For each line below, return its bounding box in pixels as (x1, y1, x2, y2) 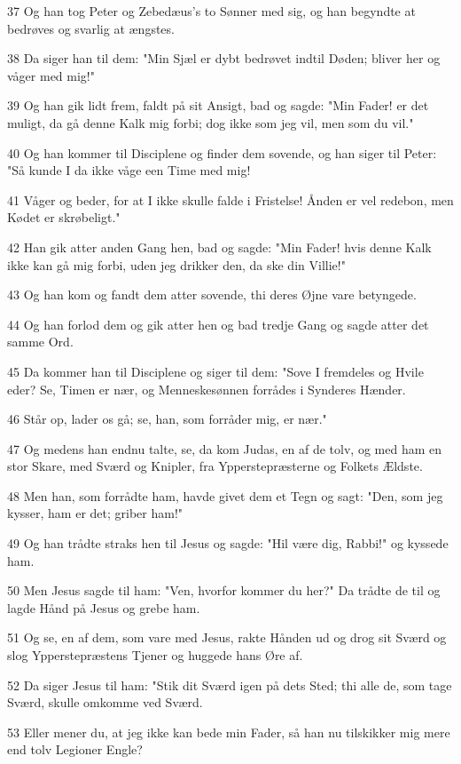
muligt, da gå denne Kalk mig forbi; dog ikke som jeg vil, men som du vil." (7, 113, 414, 131)
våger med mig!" (7, 66, 95, 84)
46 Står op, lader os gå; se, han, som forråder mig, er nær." (7, 410, 327, 428)
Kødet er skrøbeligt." (7, 208, 121, 227)
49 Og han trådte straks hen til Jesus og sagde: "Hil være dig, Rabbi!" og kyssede (7, 534, 449, 553)
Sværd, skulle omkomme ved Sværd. (7, 693, 203, 712)
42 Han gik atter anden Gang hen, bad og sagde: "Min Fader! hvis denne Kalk (7, 237, 432, 256)
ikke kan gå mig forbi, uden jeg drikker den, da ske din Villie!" (7, 255, 346, 274)
